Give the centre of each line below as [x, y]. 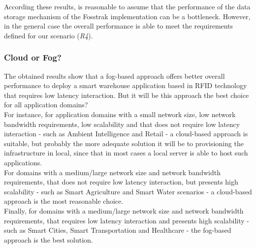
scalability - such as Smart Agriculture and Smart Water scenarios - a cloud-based [128, 191]
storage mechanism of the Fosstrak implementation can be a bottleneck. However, [127, 16]
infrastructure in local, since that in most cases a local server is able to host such [126, 153]
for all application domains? [46, 105]
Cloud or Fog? [33, 57]
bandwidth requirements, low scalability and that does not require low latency [122, 124]
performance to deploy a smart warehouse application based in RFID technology [126, 85]
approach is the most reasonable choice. [64, 201]
